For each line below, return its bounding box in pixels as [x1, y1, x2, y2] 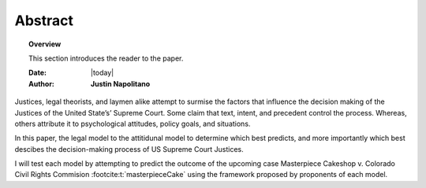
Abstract [14, 12, 74, 29]
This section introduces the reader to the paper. [28, 53, 184, 63]
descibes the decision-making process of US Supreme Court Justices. [14, 144, 244, 153]
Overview [28, 39, 62, 49]
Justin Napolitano [91, 79, 151, 88]
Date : [28, 68, 47, 78]
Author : [28, 79, 55, 88]
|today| [91, 68, 114, 78]
